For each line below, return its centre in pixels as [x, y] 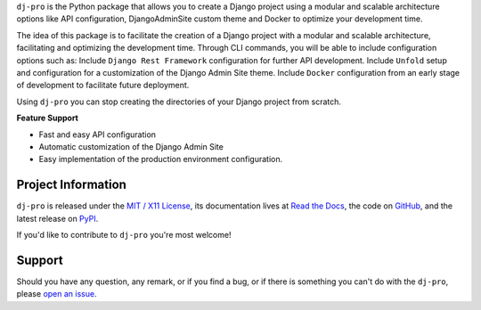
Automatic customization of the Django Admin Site [131, 146]
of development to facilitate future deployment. [103, 86]
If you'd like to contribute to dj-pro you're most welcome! [124, 234]
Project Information [71, 185]
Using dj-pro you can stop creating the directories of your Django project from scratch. [179, 102]
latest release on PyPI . [57, 218]
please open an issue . [57, 294]
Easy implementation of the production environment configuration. [161, 159]
